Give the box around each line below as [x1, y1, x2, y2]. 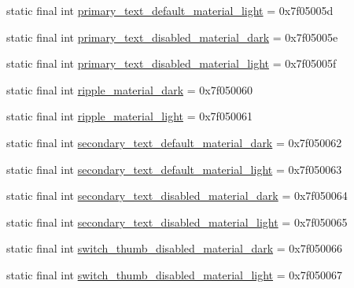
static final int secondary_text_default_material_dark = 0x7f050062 [6, 134, 342, 150]
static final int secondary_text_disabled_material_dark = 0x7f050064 [6, 187, 348, 204]
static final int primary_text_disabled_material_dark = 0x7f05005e [6, 28, 338, 45]
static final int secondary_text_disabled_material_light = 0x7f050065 [6, 213, 348, 230]
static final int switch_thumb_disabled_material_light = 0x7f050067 [6, 266, 342, 282]
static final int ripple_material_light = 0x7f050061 [6, 108, 253, 124]
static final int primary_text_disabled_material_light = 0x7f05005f [6, 55, 337, 72]
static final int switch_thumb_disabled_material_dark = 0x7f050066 [6, 240, 342, 257]
